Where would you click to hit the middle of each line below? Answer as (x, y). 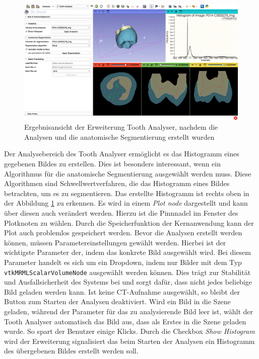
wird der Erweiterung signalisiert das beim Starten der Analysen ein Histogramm (129, 341)
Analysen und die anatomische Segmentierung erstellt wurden (119, 137)
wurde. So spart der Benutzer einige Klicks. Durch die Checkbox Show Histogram (129, 331)
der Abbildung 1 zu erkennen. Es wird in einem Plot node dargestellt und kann (126, 203)
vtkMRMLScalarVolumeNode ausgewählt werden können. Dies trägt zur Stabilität (127, 272)
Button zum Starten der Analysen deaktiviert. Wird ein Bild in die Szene (117, 301)
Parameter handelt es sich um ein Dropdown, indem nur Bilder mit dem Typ (123, 262)
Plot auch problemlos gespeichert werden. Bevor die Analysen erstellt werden (123, 233)
